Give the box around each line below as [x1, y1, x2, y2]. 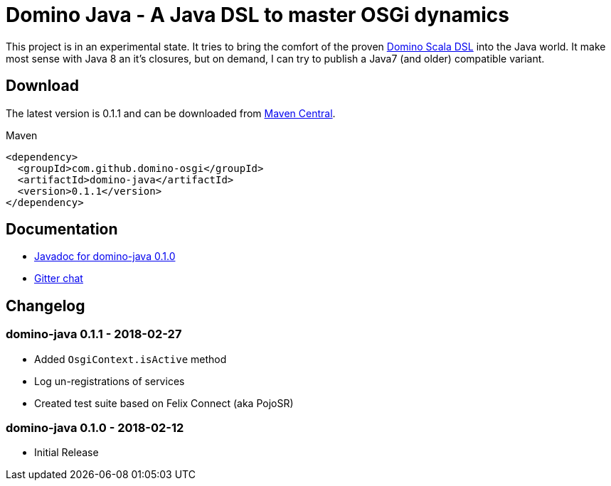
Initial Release [34, 446, 99, 459]
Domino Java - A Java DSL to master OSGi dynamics [6, 3, 510, 27]
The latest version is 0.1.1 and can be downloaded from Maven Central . [6, 107, 336, 119]
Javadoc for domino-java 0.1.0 [34, 250, 176, 263]
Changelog [6, 296, 85, 315]
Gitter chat [34, 272, 83, 285]
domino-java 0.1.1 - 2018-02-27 [6, 327, 182, 342]
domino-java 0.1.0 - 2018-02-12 [6, 421, 184, 436]
